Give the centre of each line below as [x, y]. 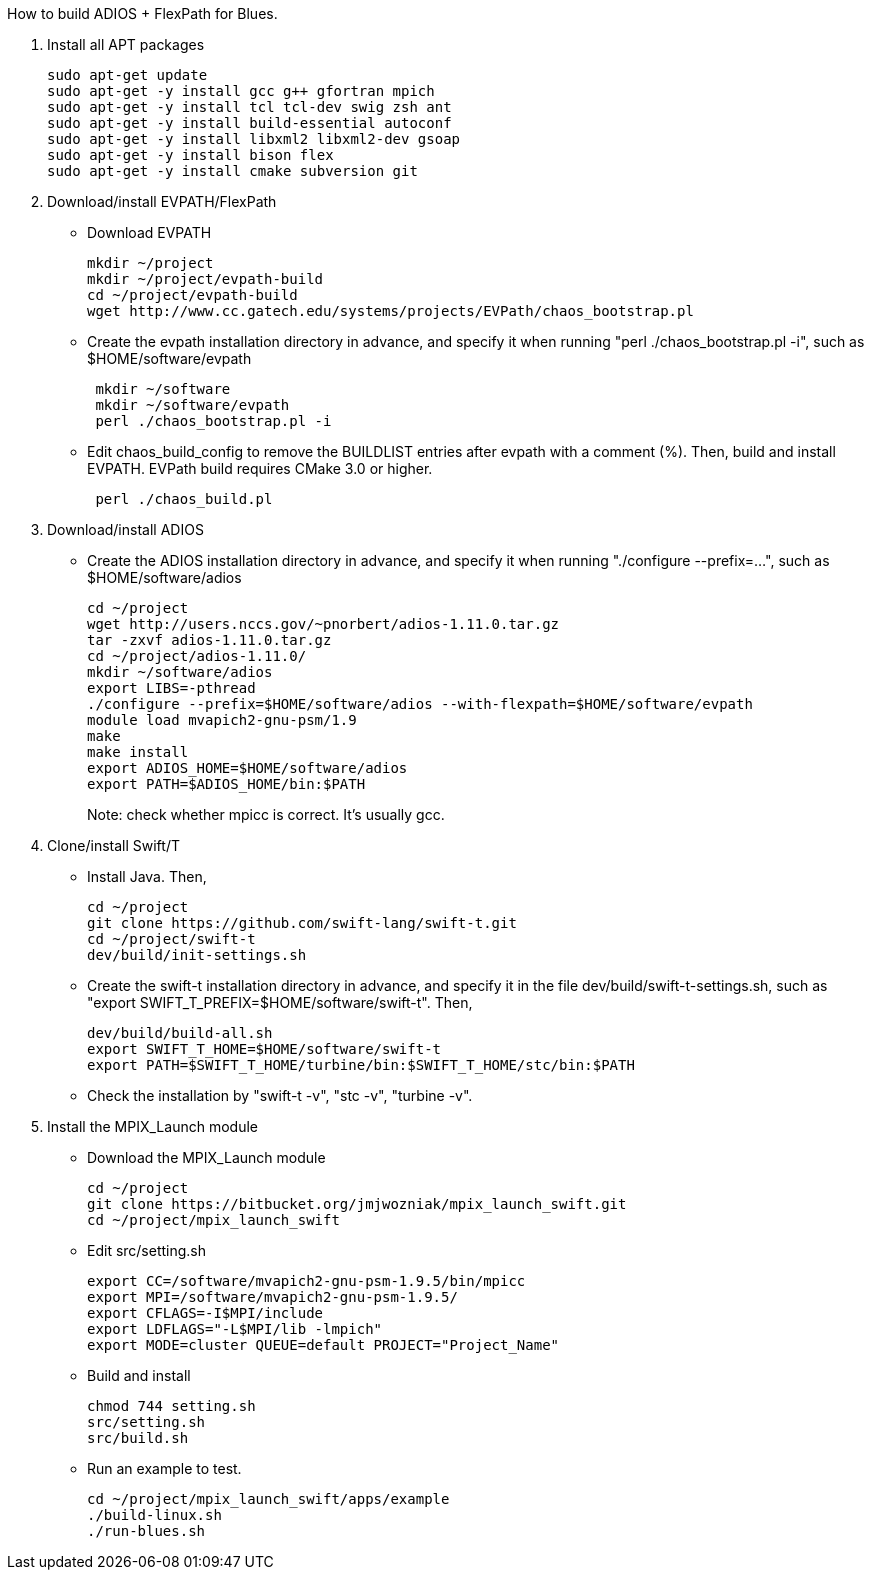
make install [138, 752]
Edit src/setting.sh [147, 1250]
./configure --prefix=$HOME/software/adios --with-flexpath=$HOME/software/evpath [420, 704]
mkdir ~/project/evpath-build [205, 279]
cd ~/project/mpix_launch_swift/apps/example [268, 1499]
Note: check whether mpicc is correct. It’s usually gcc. [266, 814]
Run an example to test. [164, 1468]
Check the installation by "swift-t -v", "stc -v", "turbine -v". [280, 1095]
